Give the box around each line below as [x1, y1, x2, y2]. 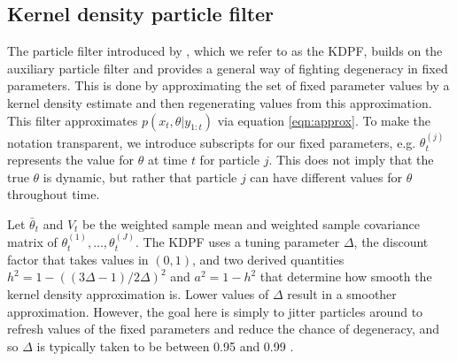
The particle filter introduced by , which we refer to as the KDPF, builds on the [7, 42, 443, 60]
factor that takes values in [7, 250, 149, 268]
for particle [199, 150, 259, 168]
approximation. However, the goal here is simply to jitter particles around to [7, 302, 423, 320]
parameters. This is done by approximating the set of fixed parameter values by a [7, 76, 450, 95]
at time [147, 150, 188, 168]
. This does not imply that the [268, 150, 434, 168]
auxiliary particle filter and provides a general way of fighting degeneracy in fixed [7, 58, 448, 77]
